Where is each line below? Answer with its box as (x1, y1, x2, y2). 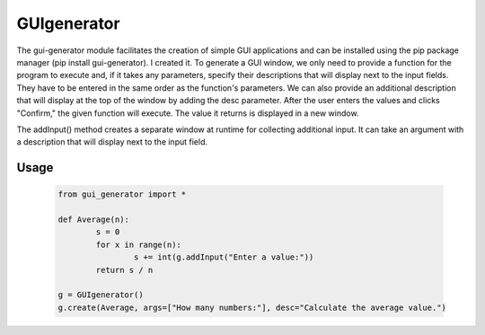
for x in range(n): (95, 239, 181, 250)
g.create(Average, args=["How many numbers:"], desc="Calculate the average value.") (57, 302, 446, 313)
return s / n (95, 265, 154, 275)
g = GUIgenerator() (57, 290, 144, 300)
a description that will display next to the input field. (16, 137, 208, 147)
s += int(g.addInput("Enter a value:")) (133, 252, 314, 262)
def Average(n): (57, 215, 130, 225)
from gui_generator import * (57, 190, 187, 199)
